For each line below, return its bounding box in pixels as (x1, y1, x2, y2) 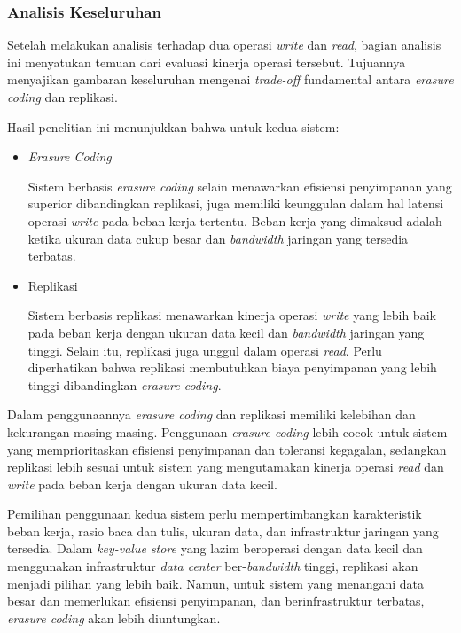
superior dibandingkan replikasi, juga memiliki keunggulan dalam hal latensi (27, 194, 444, 213)
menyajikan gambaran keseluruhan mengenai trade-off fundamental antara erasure (7, 70, 454, 89)
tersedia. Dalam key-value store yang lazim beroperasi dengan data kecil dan (7, 539, 423, 558)
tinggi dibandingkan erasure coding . (27, 375, 222, 394)
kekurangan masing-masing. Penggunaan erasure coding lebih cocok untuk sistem (7, 422, 448, 441)
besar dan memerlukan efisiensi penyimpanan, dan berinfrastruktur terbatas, (7, 591, 425, 610)
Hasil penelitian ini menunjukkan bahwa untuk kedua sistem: (7, 117, 340, 136)
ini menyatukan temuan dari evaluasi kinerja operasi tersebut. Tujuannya (7, 52, 406, 71)
